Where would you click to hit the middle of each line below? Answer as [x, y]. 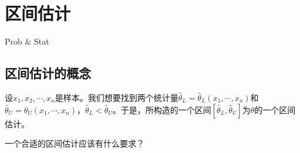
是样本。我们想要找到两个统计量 [117, 97]
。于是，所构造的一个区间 [162, 109]
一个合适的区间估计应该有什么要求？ [75, 143]
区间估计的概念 [48, 73]
